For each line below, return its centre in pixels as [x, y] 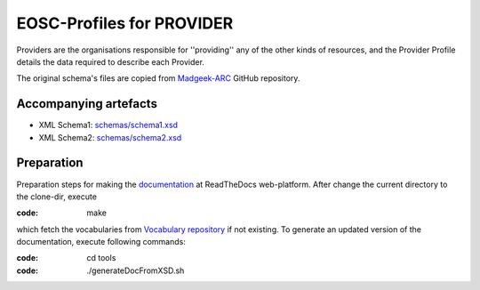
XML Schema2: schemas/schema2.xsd [110, 137]
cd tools [101, 258]
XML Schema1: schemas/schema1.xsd [108, 125]
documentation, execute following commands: [101, 242]
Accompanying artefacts [87, 104]
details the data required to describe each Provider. [110, 61]
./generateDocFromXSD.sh [136, 270]
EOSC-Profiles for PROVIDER [125, 23]
